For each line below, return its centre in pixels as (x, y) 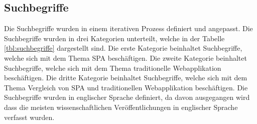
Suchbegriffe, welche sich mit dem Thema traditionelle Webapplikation (113, 68)
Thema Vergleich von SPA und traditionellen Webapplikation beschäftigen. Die (126, 87)
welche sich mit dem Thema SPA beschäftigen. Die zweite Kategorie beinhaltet (125, 57)
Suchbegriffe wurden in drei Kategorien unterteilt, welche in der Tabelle (114, 38)
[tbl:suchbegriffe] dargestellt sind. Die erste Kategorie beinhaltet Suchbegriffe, (123, 48)
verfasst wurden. (29, 117)
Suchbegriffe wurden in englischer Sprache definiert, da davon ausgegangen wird (127, 97)
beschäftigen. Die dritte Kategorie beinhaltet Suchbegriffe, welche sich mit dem (126, 78)
